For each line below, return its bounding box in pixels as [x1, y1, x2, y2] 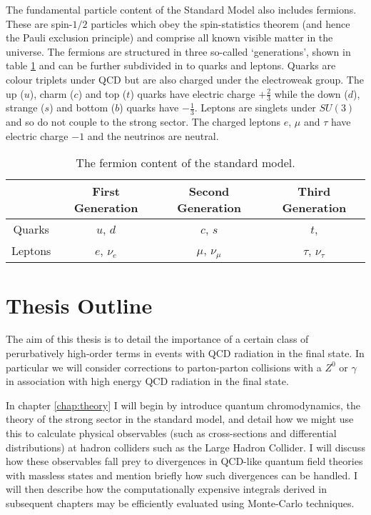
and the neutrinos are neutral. [87, 128, 219, 143]
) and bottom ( [49, 100, 116, 115]
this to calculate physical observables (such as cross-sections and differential [6, 426, 337, 441]
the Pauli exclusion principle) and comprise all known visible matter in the [6, 30, 333, 45]
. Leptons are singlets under [194, 100, 316, 115]
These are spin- [6, 16, 73, 31]
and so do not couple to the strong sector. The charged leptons [6, 114, 281, 129]
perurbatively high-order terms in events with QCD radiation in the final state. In [6, 346, 365, 361]
